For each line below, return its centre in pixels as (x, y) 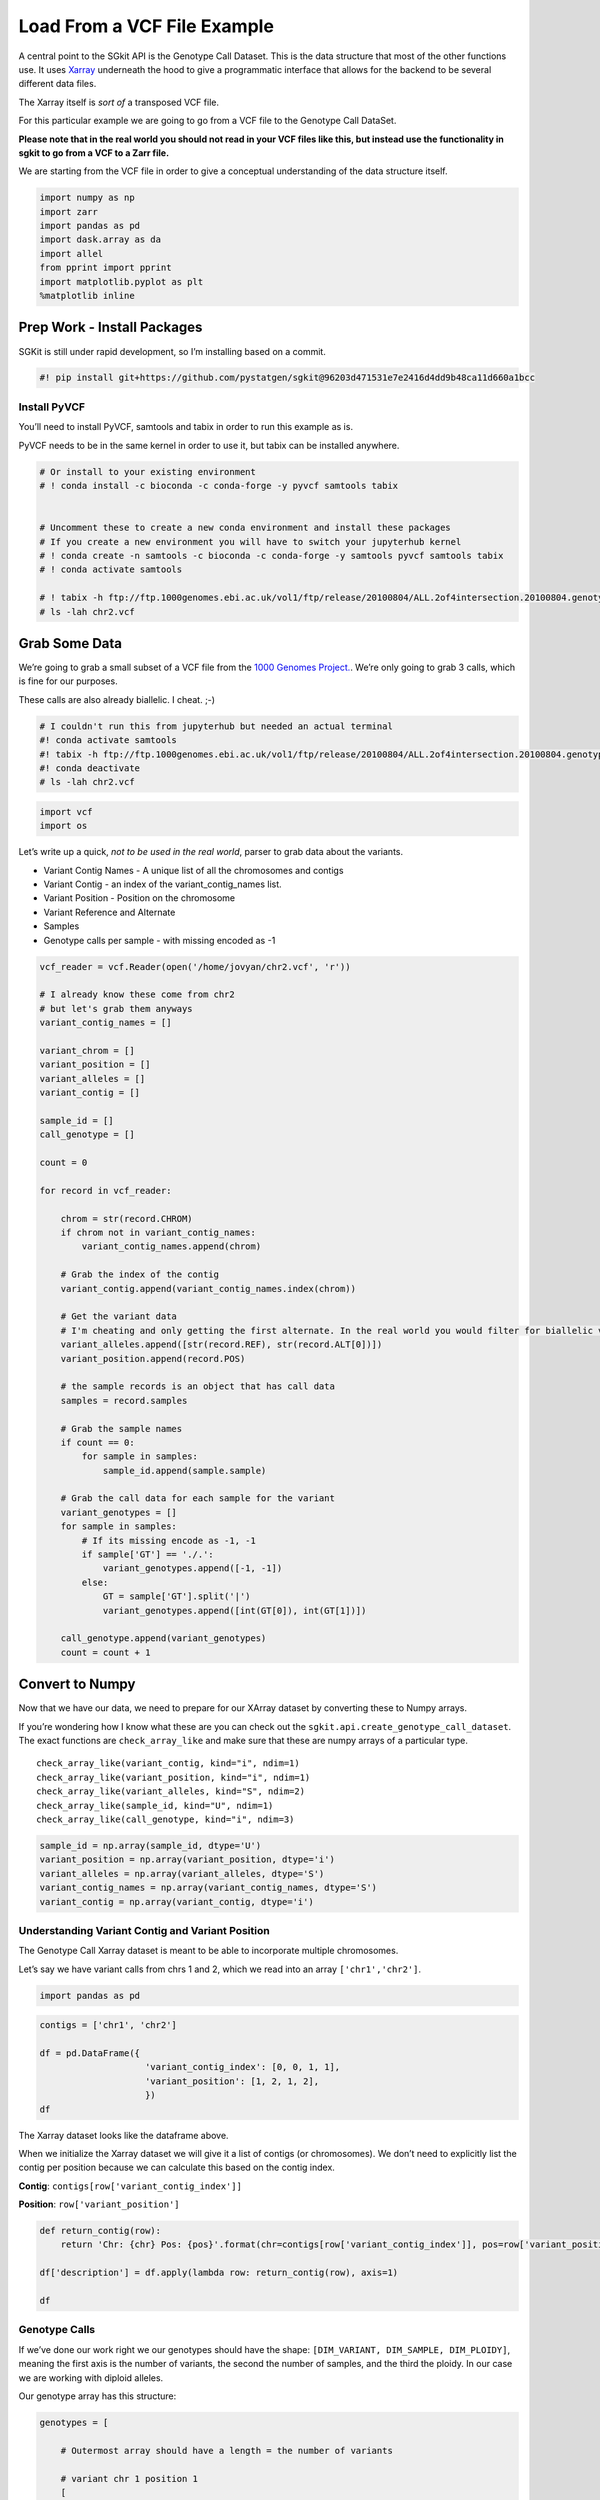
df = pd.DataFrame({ (89, 2053)
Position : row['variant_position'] (99, 2204)
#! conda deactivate (89, 768)
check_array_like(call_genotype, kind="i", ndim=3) (165, 1819)
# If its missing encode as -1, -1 (169, 1540)
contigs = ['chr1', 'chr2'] (108, 2025)
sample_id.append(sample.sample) (184, 1470)
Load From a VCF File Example (146, 26)
